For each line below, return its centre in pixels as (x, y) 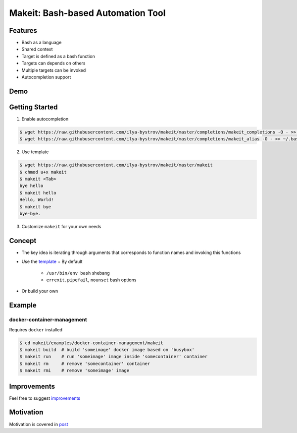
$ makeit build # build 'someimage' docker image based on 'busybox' (107, 350)
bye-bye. (30, 214)
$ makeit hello (38, 193)
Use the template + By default (52, 262)
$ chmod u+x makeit (43, 172)
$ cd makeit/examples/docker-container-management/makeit (91, 343)
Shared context (37, 49)
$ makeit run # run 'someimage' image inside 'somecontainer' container (114, 357)
